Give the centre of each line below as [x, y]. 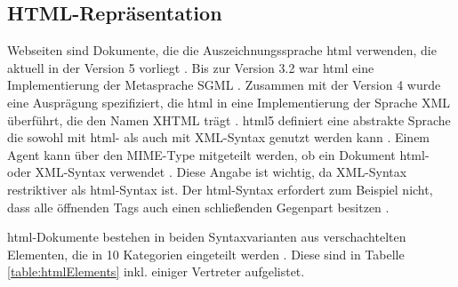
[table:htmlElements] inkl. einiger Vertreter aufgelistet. [156, 271]
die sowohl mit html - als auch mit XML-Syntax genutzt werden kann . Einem [219, 137]
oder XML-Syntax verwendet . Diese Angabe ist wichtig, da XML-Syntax [207, 172]
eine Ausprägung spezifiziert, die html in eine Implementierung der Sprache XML [229, 102]
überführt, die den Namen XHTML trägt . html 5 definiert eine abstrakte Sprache [229, 120]
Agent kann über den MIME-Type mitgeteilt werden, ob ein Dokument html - [218, 154]
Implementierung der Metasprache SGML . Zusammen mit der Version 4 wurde [224, 85]
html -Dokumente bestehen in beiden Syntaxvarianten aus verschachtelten [207, 237]
